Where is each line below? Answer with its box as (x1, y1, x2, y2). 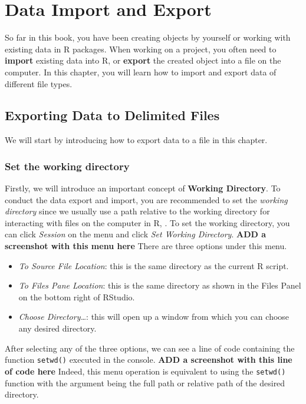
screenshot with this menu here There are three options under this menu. (5, 240, 287, 252)
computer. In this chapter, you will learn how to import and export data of (5, 65, 277, 78)
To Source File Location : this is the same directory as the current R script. (18, 259, 289, 271)
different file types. (5, 77, 73, 90)
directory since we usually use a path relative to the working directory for (5, 205, 270, 217)
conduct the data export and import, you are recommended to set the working (5, 193, 288, 206)
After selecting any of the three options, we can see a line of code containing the (5, 342, 295, 354)
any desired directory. (18, 322, 97, 335)
